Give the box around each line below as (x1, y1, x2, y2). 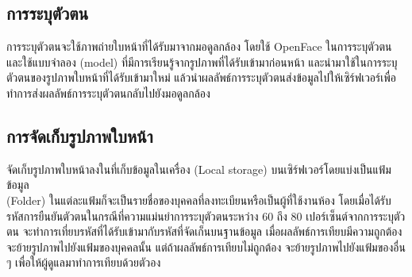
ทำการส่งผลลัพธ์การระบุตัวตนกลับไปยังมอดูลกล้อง (6, 84, 210, 101)
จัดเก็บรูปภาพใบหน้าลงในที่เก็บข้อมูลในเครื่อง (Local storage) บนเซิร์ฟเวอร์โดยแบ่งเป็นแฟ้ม (6, 160, 391, 177)
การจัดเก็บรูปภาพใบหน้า (6, 123, 153, 148)
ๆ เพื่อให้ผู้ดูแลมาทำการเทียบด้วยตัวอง (6, 254, 161, 271)
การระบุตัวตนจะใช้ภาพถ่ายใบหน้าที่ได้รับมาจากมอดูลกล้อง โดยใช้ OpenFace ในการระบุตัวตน (6, 38, 392, 55)
